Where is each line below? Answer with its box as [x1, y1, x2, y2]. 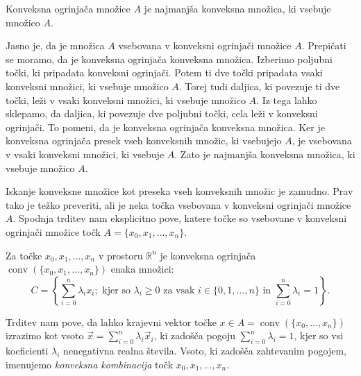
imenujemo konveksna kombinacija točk [6, 357, 174, 371]
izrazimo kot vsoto [6, 328, 84, 343]
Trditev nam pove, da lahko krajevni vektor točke [6, 314, 217, 329]
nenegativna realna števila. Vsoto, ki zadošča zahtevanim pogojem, [63, 343, 346, 358]
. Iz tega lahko [256, 92, 317, 107]
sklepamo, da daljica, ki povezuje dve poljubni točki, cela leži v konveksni [6, 106, 318, 121]
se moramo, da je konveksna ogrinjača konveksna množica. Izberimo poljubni [6, 51, 333, 66]
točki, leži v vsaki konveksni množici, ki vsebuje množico [6, 92, 246, 107]
